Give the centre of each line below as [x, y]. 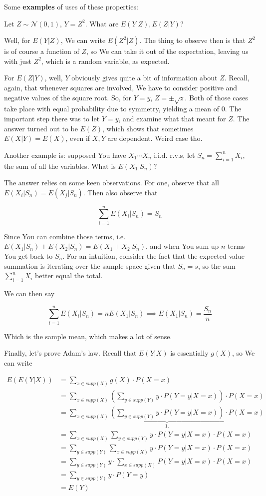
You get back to [28, 256]
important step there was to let [52, 118]
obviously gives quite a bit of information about [144, 78]
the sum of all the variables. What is [60, 166]
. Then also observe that [120, 192]
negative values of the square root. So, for [68, 97]
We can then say [29, 293]
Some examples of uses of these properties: [71, 6]
